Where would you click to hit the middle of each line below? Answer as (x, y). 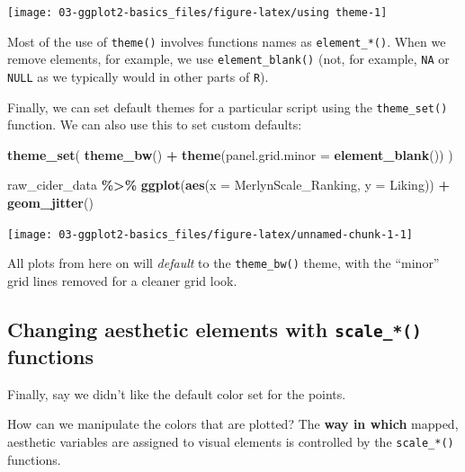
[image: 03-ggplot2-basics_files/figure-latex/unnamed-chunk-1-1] (210, 234)
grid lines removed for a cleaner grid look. (122, 280)
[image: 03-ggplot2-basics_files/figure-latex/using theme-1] (197, 13)
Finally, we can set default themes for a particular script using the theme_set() (228, 107)
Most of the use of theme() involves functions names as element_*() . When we (227, 41)
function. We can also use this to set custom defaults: (155, 125)
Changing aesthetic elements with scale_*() (215, 329)
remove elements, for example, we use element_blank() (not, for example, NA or (228, 59)
